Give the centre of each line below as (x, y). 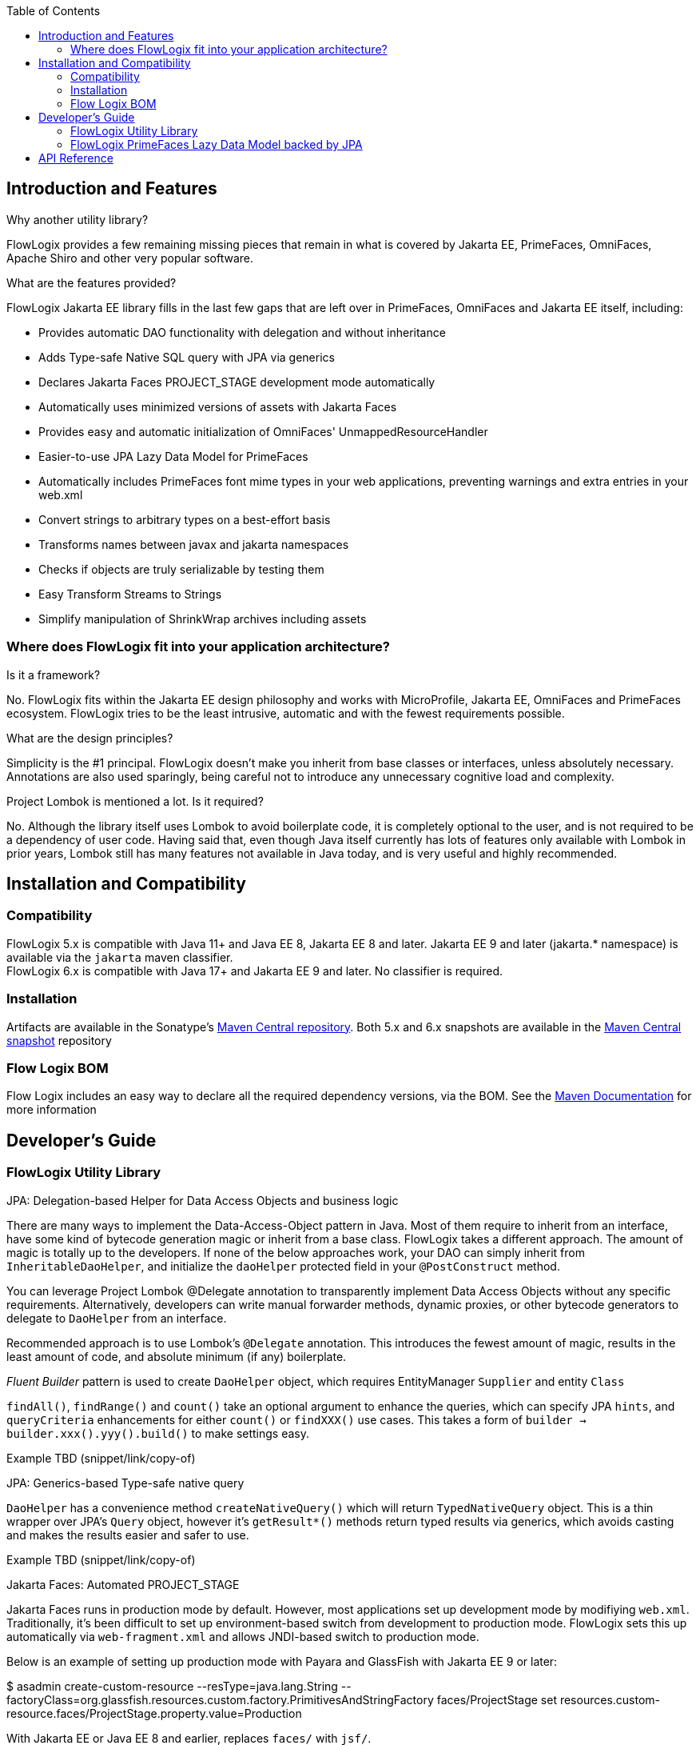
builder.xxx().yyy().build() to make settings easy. (158, 1433)
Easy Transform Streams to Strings (130, 594)
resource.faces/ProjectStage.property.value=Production (154, 1713)
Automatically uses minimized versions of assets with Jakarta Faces (218, 406)
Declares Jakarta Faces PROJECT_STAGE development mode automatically (237, 382)
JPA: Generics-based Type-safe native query (125, 1483)
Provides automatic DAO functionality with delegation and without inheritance (242, 332)
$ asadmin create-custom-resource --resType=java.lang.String (172, 1686)
